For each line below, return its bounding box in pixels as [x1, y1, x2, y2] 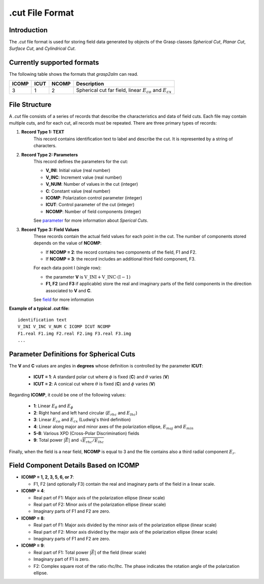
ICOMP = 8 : [21, 515, 45, 521]
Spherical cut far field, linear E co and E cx [76, 87, 172, 94]
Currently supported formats [9, 59, 99, 67]
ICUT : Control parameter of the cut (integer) [45, 202, 134, 208]
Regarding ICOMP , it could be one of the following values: [9, 392, 126, 398]
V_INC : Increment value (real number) [45, 174, 122, 180]
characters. [33, 143, 57, 149]
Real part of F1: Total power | [33, 549, 91, 555]
